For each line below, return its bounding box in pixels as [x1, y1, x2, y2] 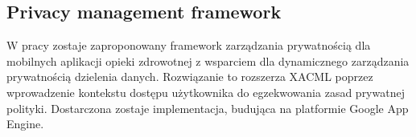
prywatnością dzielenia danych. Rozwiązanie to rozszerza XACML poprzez [6, 68, 373, 85]
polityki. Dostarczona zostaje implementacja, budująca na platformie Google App [6, 99, 409, 116]
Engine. [6, 115, 44, 132]
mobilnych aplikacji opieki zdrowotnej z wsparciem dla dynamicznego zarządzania [6, 52, 410, 69]
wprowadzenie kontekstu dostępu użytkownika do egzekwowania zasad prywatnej [6, 83, 405, 100]
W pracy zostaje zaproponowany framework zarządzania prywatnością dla [6, 37, 371, 54]
